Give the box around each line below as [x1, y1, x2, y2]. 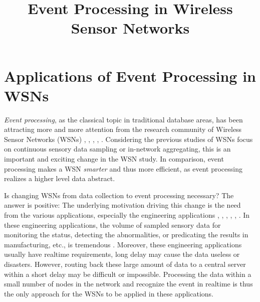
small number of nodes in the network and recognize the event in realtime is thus [4, 278, 253, 289]
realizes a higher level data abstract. [4, 173, 115, 184]
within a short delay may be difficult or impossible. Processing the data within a [4, 268, 251, 279]
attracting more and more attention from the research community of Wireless [4, 124, 242, 134]
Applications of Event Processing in [4, 65, 256, 86]
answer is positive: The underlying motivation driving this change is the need [4, 200, 241, 210]
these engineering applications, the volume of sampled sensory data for [4, 219, 221, 230]
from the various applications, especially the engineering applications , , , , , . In [4, 210, 250, 220]
